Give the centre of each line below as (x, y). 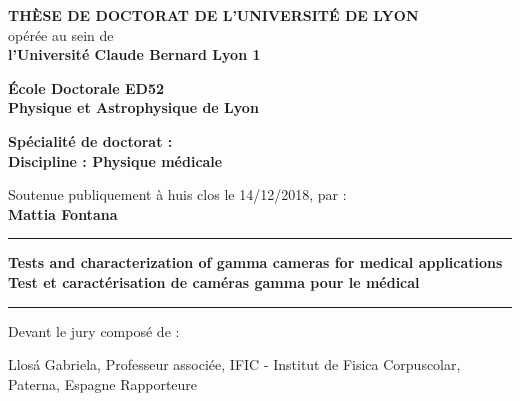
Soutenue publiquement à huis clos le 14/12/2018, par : (177, 194)
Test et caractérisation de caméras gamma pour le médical (214, 281)
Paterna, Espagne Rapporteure (103, 383)
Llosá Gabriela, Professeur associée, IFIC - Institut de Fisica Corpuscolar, (234, 364)
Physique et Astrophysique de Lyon (133, 107)
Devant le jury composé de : (94, 330)
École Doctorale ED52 (86, 87)
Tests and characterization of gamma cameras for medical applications (255, 262)
